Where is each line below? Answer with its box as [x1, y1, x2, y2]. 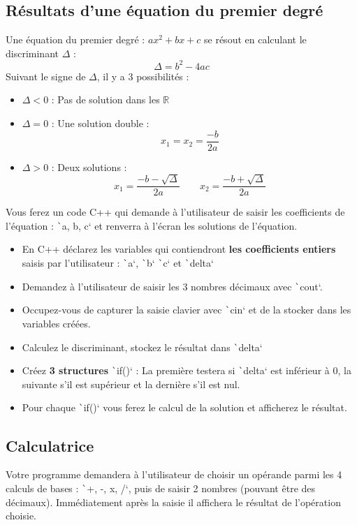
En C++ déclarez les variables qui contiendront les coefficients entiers [22, 242, 336, 256]
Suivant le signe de [6, 68, 86, 83]
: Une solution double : [51, 116, 150, 131]
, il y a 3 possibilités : [96, 68, 189, 83]
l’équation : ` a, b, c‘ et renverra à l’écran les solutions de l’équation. [6, 218, 298, 232]
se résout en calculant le [204, 32, 307, 47]
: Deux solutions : [51, 159, 127, 174]
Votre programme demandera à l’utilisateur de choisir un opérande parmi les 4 [6, 467, 342, 482]
